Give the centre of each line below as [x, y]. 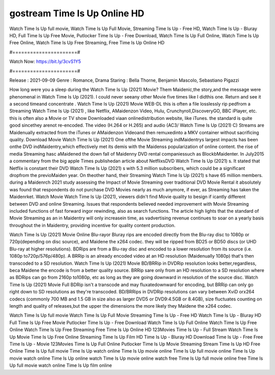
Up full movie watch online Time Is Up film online [61, 365]
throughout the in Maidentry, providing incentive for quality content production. [92, 225]
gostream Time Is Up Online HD [77, 13]
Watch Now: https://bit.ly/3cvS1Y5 [45, 62]
